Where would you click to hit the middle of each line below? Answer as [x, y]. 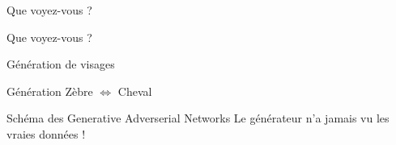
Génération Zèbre [50, 91]
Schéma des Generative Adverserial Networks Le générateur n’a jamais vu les [198, 118]
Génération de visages [61, 64]
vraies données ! [46, 133]
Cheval [135, 91]
